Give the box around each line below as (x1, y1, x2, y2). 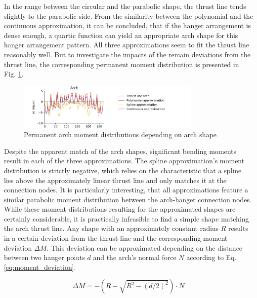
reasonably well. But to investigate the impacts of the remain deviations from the (4, 49, 251, 59)
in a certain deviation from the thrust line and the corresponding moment (4, 233, 228, 243)
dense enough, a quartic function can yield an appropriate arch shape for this (4, 30, 238, 40)
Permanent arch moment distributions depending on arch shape (24, 129, 216, 140)
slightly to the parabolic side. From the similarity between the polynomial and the (4, 10, 253, 21)
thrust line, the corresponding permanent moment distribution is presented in (4, 59, 239, 69)
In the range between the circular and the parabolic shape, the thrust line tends (4, 1, 246, 11)
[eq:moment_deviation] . (4, 261, 76, 272)
